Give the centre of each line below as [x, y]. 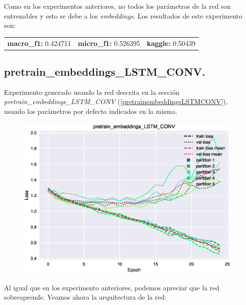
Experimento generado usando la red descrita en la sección [92, 92]
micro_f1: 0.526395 [109, 43]
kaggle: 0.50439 [171, 43]
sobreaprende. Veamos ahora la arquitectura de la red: [85, 297]
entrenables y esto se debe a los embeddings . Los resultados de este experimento [123, 15]
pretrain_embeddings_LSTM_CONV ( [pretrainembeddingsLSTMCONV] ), [116, 101]
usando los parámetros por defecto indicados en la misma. [91, 111]
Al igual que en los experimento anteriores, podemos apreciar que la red [112, 287]
